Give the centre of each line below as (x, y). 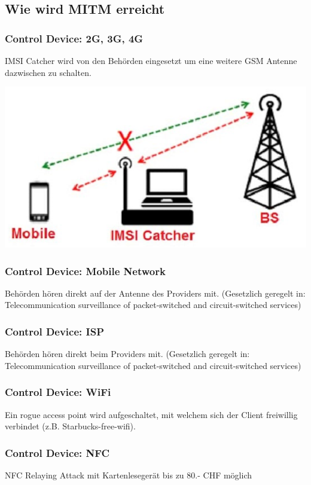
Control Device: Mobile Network (85, 271)
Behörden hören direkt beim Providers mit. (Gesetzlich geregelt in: (127, 354)
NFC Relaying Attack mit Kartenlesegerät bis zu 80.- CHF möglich (128, 475)
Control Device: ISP (54, 331)
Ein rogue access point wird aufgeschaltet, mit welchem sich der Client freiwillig (151, 414)
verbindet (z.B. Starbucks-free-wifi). (70, 426)
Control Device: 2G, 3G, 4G (74, 38)
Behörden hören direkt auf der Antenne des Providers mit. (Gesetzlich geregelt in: (155, 293)
